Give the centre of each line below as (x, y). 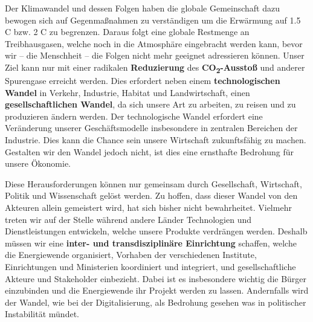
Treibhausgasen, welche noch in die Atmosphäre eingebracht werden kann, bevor (154, 43)
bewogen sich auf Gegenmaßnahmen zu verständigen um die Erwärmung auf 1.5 (153, 20)
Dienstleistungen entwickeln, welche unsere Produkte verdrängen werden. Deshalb (156, 231)
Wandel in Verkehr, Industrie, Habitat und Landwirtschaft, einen (127, 92)
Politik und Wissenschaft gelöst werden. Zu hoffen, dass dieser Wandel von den (151, 195)
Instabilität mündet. (42, 314)
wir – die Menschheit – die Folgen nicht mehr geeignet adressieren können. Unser (155, 55)
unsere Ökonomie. (38, 163)
